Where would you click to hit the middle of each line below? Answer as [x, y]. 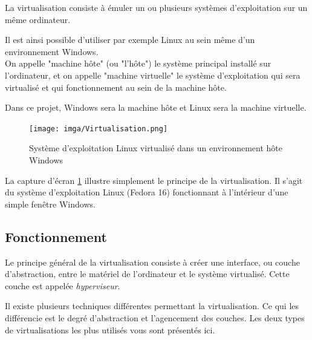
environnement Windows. [52, 51]
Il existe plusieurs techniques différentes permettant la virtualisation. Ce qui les [152, 306]
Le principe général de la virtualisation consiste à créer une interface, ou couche [152, 262]
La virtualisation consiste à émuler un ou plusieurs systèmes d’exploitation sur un [156, 7]
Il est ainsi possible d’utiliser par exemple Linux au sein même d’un [130, 40]
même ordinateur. [38, 19]
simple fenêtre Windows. [50, 204]
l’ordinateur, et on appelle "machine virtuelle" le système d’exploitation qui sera [153, 75]
